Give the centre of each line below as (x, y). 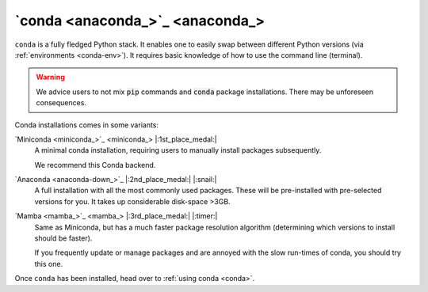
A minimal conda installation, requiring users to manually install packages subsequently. (178, 150)
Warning (50, 77)
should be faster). (63, 238)
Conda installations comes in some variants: (86, 125)
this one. (49, 264)
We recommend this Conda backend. (95, 165)
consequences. (61, 103)
